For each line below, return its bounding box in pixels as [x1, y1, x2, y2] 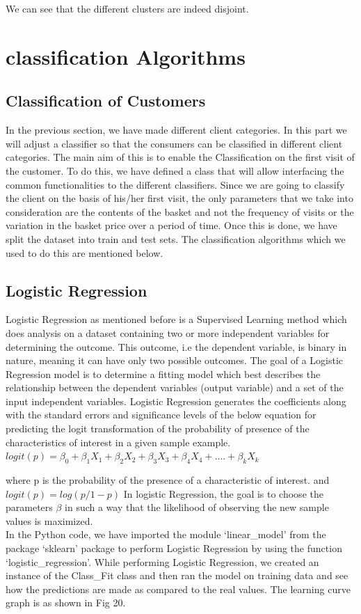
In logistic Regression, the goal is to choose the [123, 486, 323, 501]
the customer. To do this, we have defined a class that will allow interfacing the [6, 163, 344, 178]
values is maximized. [6, 513, 93, 528]
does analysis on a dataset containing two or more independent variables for [6, 325, 330, 340]
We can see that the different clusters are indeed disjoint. [6, 1, 249, 15]
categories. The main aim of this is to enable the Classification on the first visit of [6, 150, 355, 164]
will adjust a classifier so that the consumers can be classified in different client [6, 136, 343, 150]
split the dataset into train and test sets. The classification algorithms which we [6, 231, 346, 246]
